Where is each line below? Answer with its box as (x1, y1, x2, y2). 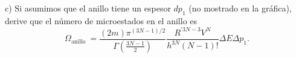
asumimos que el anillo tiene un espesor (24, 2, 171, 14)
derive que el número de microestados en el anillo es (5, 14, 198, 27)
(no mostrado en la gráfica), (188, 2, 292, 14)
